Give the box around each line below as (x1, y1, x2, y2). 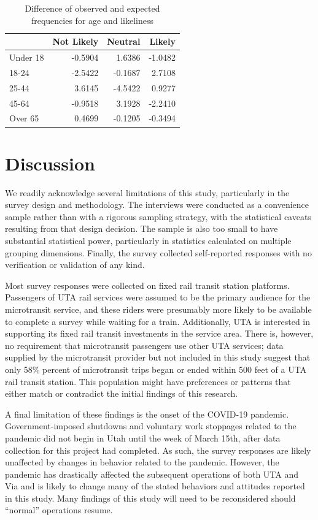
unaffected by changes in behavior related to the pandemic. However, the (5, 456, 279, 468)
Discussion (5, 150, 95, 175)
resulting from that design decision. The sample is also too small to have (5, 222, 278, 235)
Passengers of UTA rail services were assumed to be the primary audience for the (5, 291, 311, 304)
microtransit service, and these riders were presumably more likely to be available (5, 302, 312, 315)
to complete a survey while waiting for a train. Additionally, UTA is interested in (5, 315, 311, 327)
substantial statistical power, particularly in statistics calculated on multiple (5, 234, 292, 247)
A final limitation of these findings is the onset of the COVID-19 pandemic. (5, 407, 289, 420)
